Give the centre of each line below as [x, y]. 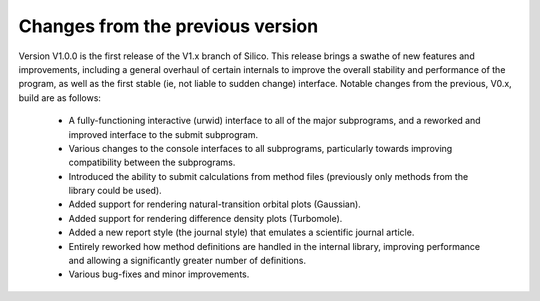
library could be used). [115, 191]
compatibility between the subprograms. [152, 162]
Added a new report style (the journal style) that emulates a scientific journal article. [241, 232]
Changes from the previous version [168, 26]
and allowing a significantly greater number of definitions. [187, 261]
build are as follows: [60, 97]
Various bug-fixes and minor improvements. [159, 274]
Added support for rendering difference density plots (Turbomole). [205, 218]
